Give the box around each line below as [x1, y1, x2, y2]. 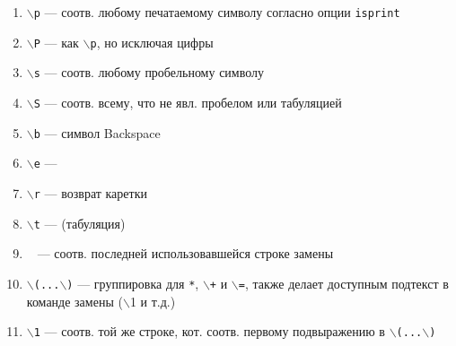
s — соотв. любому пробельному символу [33, 63, 265, 82]
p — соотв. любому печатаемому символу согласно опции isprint [33, 3, 400, 21]
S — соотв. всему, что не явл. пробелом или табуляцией [33, 92, 342, 111]
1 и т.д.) [129, 291, 176, 310]
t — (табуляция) [33, 213, 126, 232]
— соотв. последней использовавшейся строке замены [37, 244, 334, 263]
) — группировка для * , [66, 273, 199, 292]
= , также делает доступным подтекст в [238, 273, 449, 292]
